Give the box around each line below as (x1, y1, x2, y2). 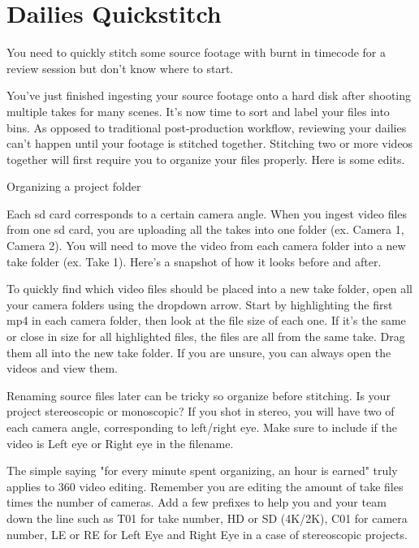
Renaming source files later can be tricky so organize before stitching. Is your (6, 386, 391, 403)
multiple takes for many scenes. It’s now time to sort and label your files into (6, 102, 390, 119)
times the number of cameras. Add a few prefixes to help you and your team (6, 494, 387, 511)
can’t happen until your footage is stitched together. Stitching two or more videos (6, 135, 413, 152)
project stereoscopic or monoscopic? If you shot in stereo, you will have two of (6, 403, 395, 420)
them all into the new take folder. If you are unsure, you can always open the (6, 343, 391, 360)
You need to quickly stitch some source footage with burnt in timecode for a (6, 44, 386, 61)
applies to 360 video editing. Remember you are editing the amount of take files (6, 477, 404, 494)
